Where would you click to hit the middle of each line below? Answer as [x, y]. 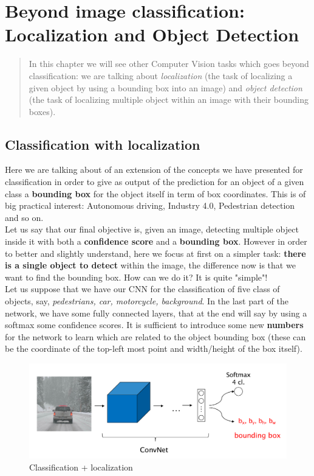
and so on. [24, 217]
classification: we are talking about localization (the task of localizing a [161, 75]
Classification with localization [103, 144]
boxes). [42, 111]
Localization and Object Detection [152, 34]
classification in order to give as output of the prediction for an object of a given [155, 182]
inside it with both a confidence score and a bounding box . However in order [156, 241]
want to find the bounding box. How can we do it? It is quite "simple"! [136, 277]
